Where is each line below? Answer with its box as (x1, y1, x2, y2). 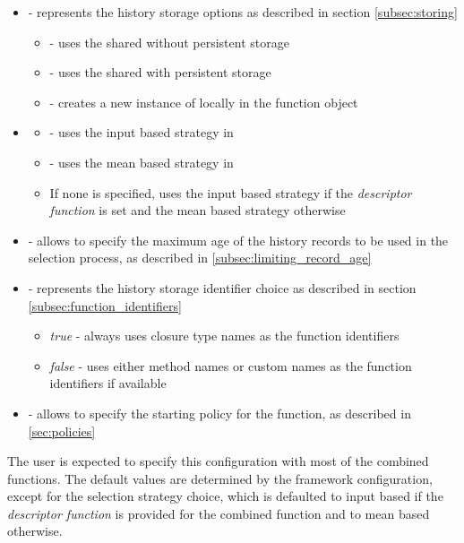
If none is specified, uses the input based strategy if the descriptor (49, 183, 412, 202)
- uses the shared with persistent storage (49, 63, 271, 82)
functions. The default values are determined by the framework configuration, (7, 469, 433, 487)
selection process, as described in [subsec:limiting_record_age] (28, 248, 372, 267)
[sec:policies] (28, 421, 96, 440)
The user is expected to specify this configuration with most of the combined (7, 452, 429, 470)
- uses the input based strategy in (49, 123, 234, 142)
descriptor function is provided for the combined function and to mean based (7, 504, 430, 522)
